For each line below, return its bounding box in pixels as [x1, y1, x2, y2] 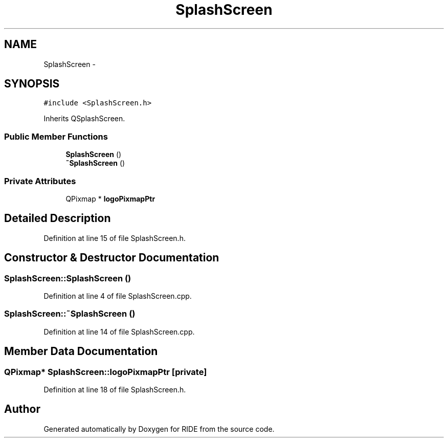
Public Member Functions [4, 131, 108, 142]
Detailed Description [4, 212, 111, 225]
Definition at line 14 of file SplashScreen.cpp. [43, 327, 195, 336]
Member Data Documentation [4, 345, 158, 358]
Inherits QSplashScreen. [43, 114, 125, 123]
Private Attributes [4, 175, 76, 186]
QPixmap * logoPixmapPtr [65, 194, 155, 203]
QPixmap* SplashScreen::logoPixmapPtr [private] [4, 366, 207, 377]
